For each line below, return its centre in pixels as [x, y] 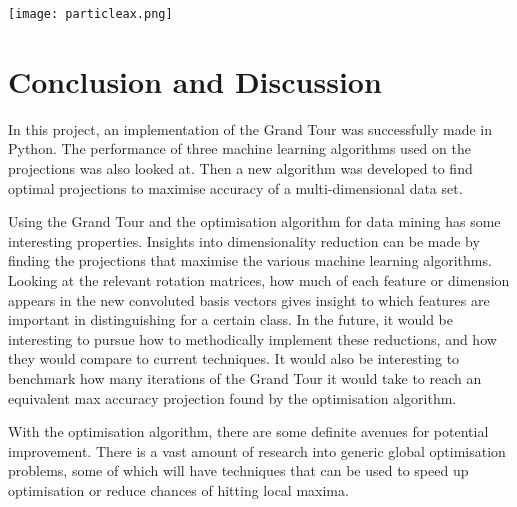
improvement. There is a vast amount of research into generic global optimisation [257, 450]
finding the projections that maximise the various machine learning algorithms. [250, 260]
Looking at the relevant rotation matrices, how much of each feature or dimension [259, 279]
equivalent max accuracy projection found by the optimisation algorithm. [232, 397]
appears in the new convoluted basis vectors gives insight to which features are [249, 299]
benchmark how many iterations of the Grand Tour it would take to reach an [245, 377]
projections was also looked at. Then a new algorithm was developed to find [240, 167]
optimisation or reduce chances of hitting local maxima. [178, 489]
